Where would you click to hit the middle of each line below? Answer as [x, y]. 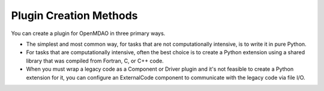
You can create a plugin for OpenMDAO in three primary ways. [88, 33]
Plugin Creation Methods [74, 15]
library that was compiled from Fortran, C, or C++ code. [95, 61]
